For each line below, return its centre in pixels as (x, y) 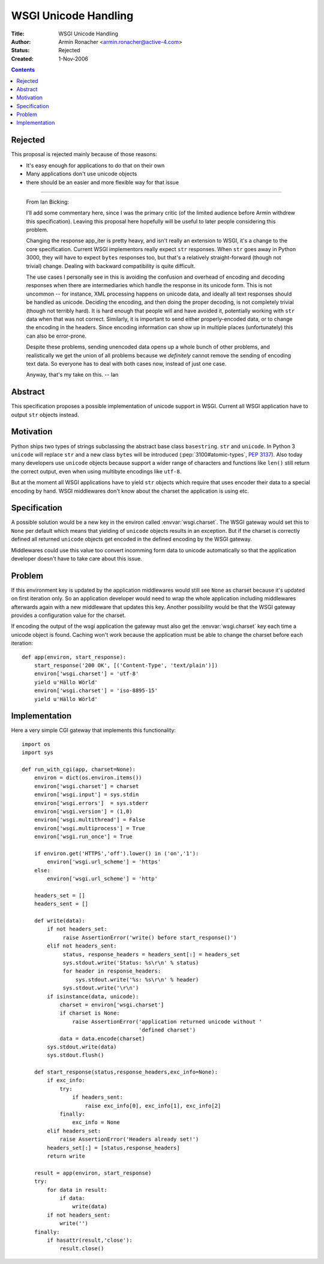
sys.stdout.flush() (76, 1055)
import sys (38, 753)
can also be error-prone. (56, 336)
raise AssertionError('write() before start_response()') (150, 937)
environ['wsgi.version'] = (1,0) (83, 811)
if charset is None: (90, 1013)
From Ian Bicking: (47, 202)
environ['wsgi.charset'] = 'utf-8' (86, 674)
